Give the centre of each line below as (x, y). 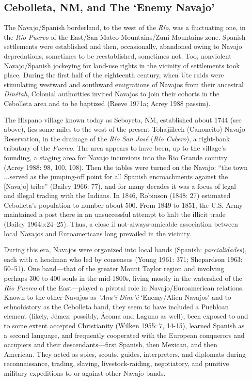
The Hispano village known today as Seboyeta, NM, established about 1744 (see (123, 119)
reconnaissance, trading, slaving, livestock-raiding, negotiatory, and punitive (117, 363)
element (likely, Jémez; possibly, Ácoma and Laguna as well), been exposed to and (126, 316)
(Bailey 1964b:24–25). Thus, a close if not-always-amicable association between (121, 224)
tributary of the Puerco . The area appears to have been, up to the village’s (115, 148)
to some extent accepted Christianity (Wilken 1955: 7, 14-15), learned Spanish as (124, 326)
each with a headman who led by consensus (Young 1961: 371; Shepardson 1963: (123, 259)
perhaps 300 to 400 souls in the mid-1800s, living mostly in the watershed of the (123, 278)
